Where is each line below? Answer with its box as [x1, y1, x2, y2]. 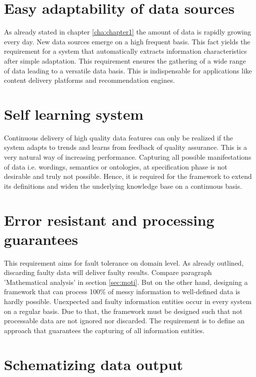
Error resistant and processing [4, 209, 215, 230]
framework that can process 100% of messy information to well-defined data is [4, 286, 240, 297]
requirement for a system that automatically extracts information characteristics [4, 46, 247, 56]
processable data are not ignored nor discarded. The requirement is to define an [4, 315, 245, 326]
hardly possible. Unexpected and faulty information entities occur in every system [4, 296, 252, 307]
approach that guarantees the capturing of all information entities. [4, 325, 205, 335]
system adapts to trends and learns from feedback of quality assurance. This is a [4, 142, 247, 152]
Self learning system [4, 103, 144, 124]
